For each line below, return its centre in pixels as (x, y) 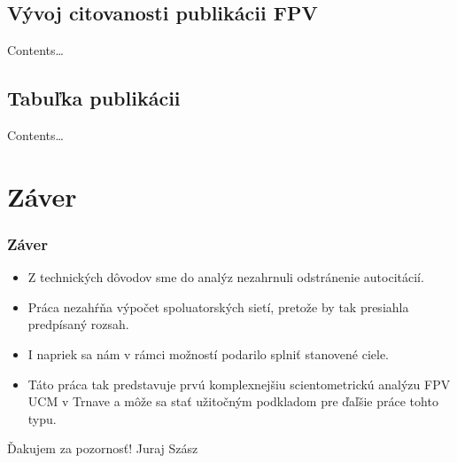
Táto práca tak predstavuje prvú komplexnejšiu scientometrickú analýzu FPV (239, 384)
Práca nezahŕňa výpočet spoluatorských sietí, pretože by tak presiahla (218, 306)
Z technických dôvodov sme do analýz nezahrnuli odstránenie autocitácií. (226, 277)
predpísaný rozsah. (78, 324)
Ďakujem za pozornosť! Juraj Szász (103, 448)
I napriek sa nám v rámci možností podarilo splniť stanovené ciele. (208, 353)
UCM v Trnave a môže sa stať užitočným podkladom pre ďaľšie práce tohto (233, 401)
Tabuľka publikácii (94, 98)
